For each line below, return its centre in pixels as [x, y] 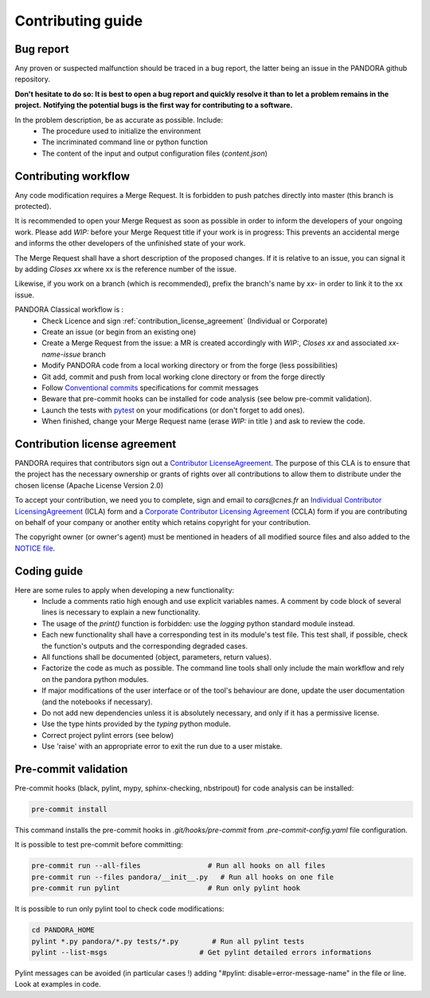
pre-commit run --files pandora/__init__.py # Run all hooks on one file [183, 877]
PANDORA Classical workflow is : [69, 310]
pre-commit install [69, 809]
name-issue [61, 354]
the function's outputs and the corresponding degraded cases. [145, 645]
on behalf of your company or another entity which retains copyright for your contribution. [162, 522]
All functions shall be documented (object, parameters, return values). [157, 657]
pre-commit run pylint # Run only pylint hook [166, 888]
